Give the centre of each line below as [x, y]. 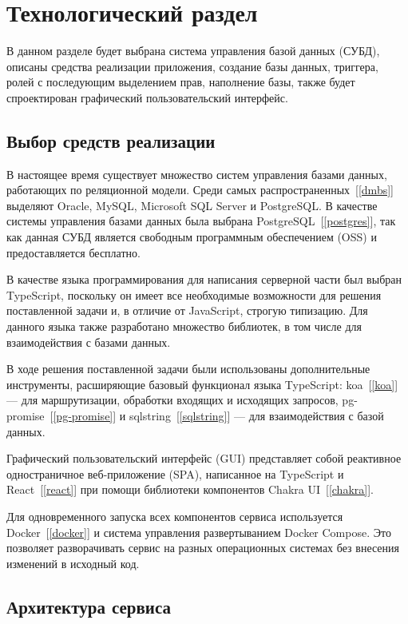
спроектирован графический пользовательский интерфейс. [147, 97]
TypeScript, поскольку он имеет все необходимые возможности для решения [194, 294]
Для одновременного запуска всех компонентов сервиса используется [175, 516]
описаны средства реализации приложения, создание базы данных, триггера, [192, 66]
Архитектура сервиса [89, 606]
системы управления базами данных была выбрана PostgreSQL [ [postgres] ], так [201, 221]
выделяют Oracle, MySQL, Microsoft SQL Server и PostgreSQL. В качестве [192, 205]
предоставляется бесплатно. [73, 252]
